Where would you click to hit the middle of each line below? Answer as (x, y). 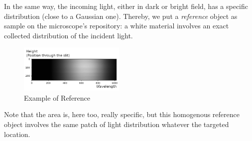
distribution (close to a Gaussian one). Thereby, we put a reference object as (121, 16)
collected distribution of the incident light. (68, 35)
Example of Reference (57, 97)
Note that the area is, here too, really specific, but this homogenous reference (122, 114)
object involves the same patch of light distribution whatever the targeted (117, 124)
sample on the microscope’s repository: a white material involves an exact (117, 26)
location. (17, 134)
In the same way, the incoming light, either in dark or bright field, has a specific (126, 6)
